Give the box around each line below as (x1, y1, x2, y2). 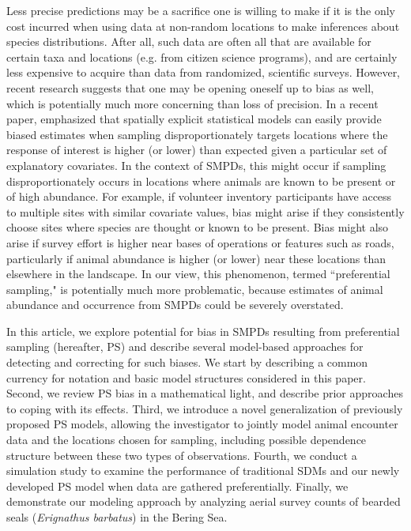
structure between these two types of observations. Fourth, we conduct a (6, 446, 357, 463)
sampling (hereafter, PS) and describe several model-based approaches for (6, 338, 364, 355)
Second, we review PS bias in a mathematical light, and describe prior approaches (6, 385, 403, 401)
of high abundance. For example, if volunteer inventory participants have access (6, 188, 392, 205)
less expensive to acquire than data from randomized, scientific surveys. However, (6, 64, 401, 81)
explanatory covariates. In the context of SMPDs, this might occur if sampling (6, 156, 386, 173)
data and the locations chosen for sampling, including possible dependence (6, 431, 367, 448)
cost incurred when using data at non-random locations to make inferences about (6, 17, 400, 34)
